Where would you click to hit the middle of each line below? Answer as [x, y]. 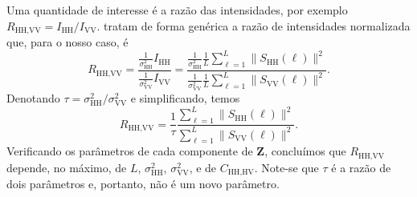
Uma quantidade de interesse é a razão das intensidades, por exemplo [177, 10]
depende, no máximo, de [67, 167]
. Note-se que [286, 167]
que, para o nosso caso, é [67, 42]
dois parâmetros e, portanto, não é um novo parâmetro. [143, 184]
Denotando [33, 98]
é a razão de [361, 167]
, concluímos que [305, 151]
